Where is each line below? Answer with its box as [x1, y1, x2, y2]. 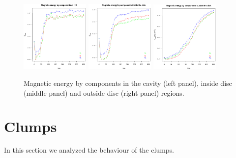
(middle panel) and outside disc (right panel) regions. [24, 87, 184, 98]
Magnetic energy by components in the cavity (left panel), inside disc [24, 78, 232, 88]
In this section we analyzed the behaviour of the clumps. [4, 145, 174, 155]
